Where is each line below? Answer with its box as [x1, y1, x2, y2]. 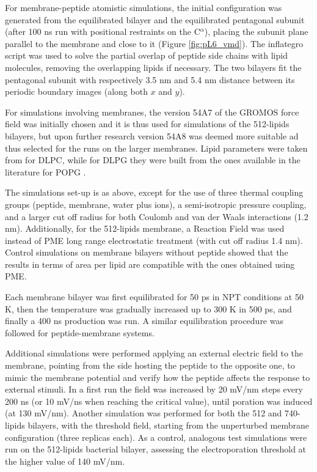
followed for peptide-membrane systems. [5, 326, 155, 339]
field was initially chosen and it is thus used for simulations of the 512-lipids [5, 117, 290, 130]
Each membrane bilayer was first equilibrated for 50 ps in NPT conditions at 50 [5, 290, 304, 303]
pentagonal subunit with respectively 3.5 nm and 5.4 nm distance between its [5, 73, 295, 86]
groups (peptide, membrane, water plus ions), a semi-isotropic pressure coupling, [5, 197, 307, 210]
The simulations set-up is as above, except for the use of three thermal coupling [5, 186, 304, 199]
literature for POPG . [5, 165, 86, 178]
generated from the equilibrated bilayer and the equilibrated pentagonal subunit [5, 13, 305, 26]
